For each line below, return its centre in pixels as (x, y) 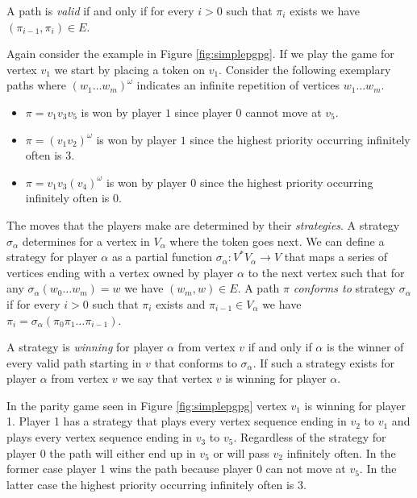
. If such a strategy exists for (324, 362)
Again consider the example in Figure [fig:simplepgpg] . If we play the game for (200, 54)
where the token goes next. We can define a (277, 241)
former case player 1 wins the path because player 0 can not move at (176, 469)
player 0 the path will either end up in (101, 452)
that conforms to (196, 362)
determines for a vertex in (86, 241)
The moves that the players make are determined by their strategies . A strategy (203, 224)
